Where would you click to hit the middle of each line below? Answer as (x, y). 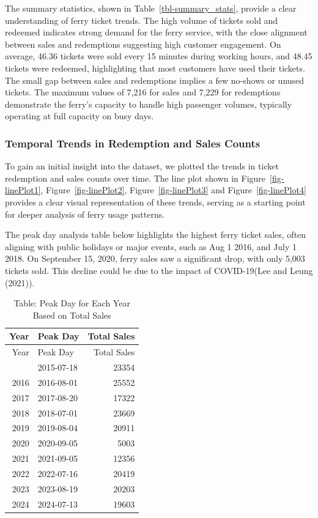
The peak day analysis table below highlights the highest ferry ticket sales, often (156, 235)
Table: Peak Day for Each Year (72, 303)
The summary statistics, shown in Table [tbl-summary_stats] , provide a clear (151, 8)
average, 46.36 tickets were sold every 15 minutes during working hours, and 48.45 (159, 56)
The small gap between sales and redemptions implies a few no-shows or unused (155, 80)
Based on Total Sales (72, 315)
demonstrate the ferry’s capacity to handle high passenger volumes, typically (149, 104)
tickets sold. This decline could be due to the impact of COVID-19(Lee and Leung (159, 270)
